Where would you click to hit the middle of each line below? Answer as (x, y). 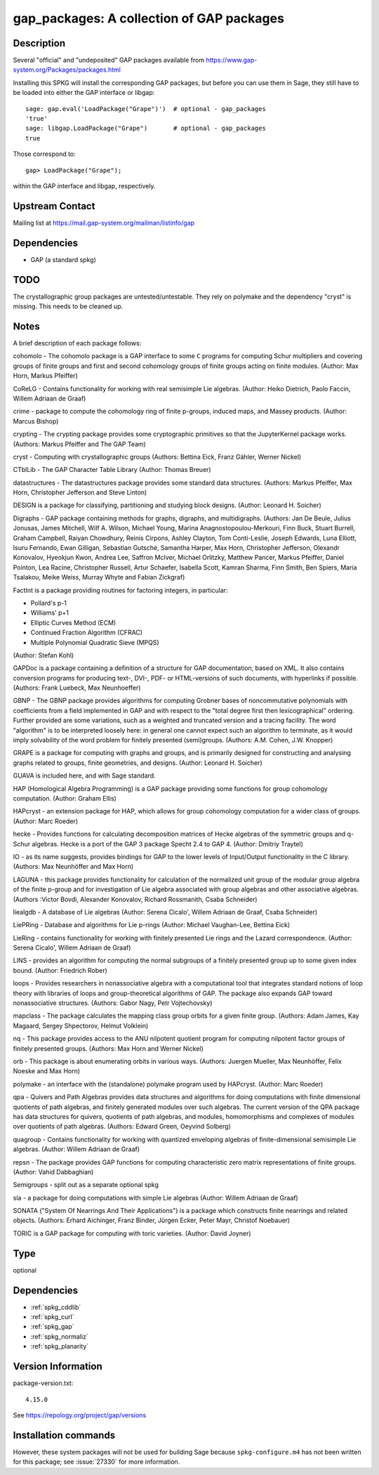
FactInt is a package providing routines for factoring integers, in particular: (120, 590)
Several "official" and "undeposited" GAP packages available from (109, 60)
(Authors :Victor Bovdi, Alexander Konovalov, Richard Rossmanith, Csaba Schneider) (135, 899)
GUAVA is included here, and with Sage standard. (84, 775)
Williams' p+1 (50, 613)
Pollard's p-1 (48, 603)
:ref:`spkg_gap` (52, 1327)
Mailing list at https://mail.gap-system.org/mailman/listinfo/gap (104, 223)
